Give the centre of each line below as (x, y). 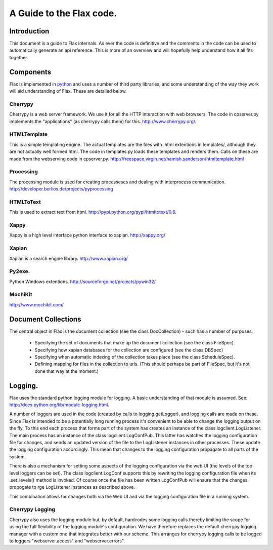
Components (30, 72)
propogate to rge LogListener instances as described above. (72, 487)
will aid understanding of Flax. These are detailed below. (68, 91)
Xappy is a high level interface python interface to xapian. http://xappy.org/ (87, 235)
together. (19, 57)
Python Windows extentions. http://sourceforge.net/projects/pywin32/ (83, 282)
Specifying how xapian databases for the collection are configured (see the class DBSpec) (129, 350)
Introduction (29, 31)
